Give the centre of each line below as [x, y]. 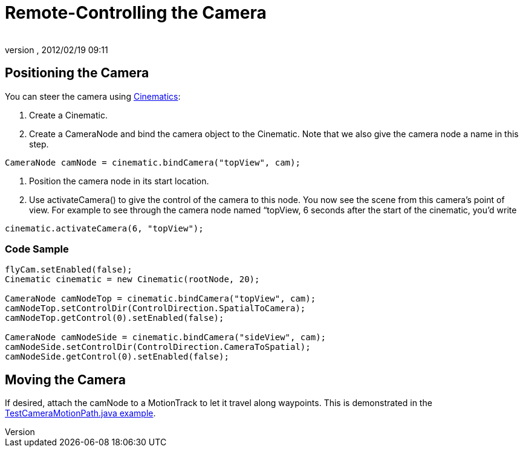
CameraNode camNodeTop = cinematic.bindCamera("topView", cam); [161, 299]
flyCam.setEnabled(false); [69, 270]
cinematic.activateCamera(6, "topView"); [104, 228]
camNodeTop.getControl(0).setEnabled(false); [115, 318]
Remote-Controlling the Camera [136, 13]
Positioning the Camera [77, 73]
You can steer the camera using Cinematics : [93, 96]
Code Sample [37, 249]
